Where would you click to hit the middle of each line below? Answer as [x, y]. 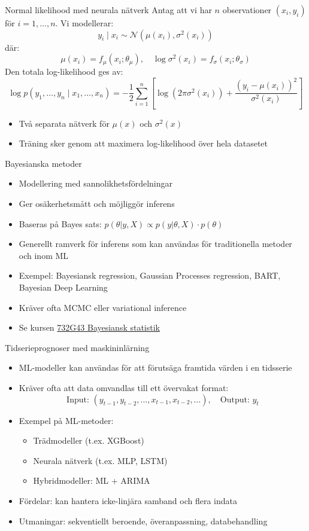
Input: [78, 400]
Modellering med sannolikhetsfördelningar [96, 183]
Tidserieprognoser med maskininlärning [77, 347]
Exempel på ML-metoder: [66, 420]
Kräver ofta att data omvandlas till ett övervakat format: [124, 387]
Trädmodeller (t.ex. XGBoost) [89, 440]
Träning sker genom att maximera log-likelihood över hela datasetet [143, 143]
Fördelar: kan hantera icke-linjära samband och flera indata [128, 500]
